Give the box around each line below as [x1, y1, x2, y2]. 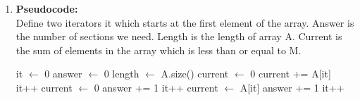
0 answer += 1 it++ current [94, 80, 218, 94]
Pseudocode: [15, 1, 78, 15]
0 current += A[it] [250, 66, 331, 81]
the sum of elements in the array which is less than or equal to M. [15, 42, 302, 57]
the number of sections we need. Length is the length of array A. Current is [15, 29, 342, 44]
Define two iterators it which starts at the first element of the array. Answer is [15, 15, 354, 30]
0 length [104, 66, 139, 81]
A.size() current [161, 66, 229, 81]
